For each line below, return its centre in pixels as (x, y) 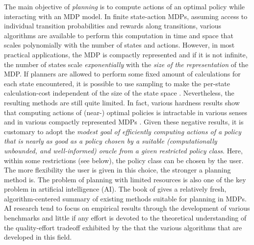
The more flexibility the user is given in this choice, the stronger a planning (117, 170)
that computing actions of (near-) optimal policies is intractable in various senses (126, 112)
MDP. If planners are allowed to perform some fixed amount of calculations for (122, 74)
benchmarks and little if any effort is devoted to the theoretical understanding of (125, 218)
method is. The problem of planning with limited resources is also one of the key (125, 179)
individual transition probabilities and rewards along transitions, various (113, 26)
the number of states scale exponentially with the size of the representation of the (126, 64)
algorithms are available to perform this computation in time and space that (119, 35)
